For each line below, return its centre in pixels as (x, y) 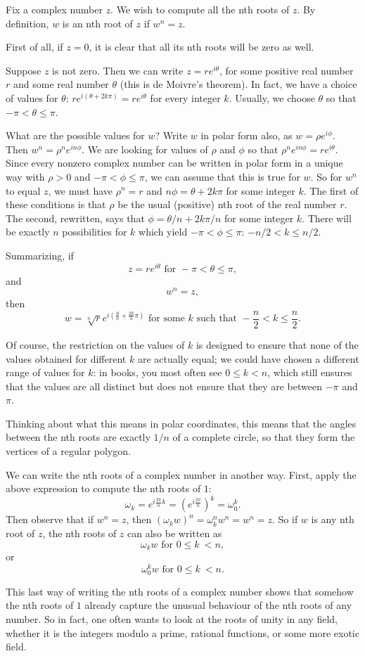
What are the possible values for (75, 135)
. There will (327, 218)
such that (217, 319)
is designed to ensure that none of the (277, 344)
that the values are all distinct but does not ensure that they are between (164, 386)
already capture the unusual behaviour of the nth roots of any (218, 605)
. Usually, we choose (272, 97)
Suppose (24, 70)
